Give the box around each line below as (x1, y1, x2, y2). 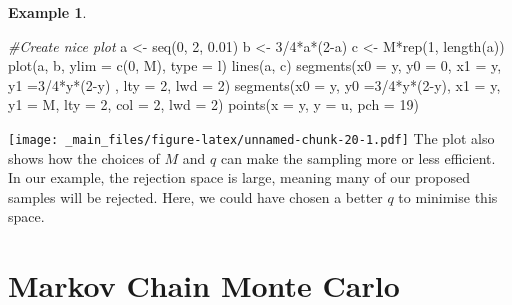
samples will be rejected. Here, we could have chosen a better (8, 186, 383, 207)
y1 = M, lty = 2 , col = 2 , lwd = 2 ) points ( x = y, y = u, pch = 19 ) (8, 94, 419, 115)
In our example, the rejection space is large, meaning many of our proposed (8, 167, 471, 188)
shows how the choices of (8, 147, 160, 168)
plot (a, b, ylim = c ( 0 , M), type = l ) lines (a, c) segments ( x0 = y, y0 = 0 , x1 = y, (8, 55, 502, 76)
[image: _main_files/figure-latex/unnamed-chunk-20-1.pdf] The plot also (8, 127, 495, 148)
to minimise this (398, 186, 498, 207)
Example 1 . (8, 2, 87, 22)
